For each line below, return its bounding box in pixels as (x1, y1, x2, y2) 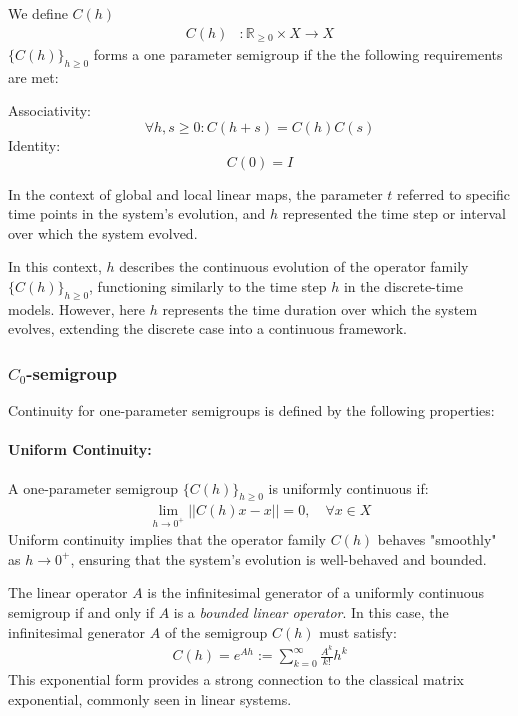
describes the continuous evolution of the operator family (119, 256, 469, 277)
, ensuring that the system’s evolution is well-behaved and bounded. (70, 548, 487, 569)
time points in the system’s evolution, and (8, 203, 266, 224)
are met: (8, 66, 59, 87)
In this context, (8, 256, 102, 277)
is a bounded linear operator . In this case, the (173, 602, 449, 623)
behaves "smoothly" (377, 529, 497, 550)
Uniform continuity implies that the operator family (8, 529, 326, 550)
